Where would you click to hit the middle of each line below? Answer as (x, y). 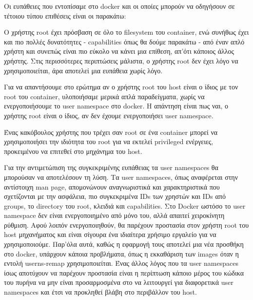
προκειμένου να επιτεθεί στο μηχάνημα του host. (73, 151)
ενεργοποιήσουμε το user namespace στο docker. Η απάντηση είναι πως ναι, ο (116, 106)
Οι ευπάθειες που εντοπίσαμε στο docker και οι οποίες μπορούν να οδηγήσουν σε (119, 6)
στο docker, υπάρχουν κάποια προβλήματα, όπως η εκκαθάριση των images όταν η (121, 253)
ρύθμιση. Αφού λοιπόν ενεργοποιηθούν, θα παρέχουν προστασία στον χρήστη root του (126, 225)
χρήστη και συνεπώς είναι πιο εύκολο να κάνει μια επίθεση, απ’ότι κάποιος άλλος (119, 51)
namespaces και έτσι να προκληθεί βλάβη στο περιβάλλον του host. (100, 292)
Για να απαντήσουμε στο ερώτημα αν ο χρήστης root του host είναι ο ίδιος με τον (121, 87)
